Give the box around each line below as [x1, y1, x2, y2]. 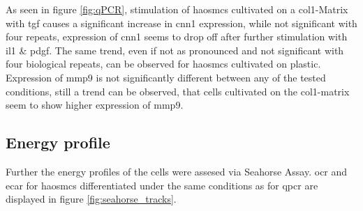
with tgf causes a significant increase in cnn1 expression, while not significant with [6, 15, 357, 30]
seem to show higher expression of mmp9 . [6, 97, 184, 112]
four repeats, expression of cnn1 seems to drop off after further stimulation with [6, 29, 348, 44]
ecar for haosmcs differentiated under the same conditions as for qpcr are [6, 178, 318, 192]
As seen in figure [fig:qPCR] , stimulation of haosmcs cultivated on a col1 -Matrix [6, 2, 348, 16]
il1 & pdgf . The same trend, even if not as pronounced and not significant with [6, 42, 344, 57]
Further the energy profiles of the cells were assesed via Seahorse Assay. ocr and [6, 164, 348, 178]
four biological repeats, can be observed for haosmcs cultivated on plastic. [6, 56, 321, 71]
